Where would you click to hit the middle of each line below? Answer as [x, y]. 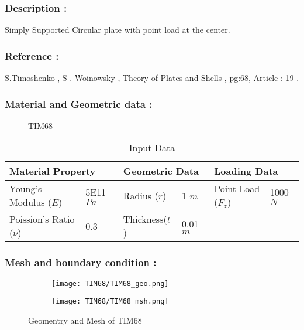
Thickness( [145, 219]
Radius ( [141, 195]
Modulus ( [31, 202]
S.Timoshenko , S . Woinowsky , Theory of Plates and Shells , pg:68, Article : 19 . [152, 78]
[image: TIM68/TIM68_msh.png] [110, 302]
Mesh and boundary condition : [81, 262]
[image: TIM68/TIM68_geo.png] [110, 283]
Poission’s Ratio [42, 219]
